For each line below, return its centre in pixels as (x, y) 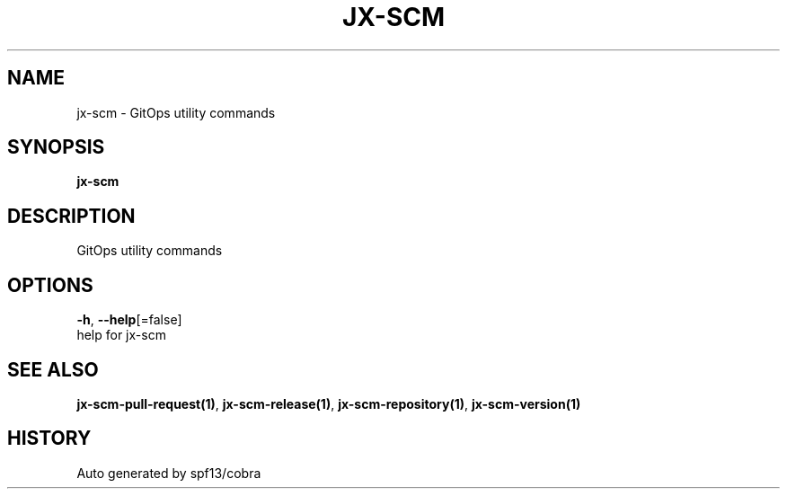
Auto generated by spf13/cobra (169, 473)
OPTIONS (50, 285)
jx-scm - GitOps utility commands (176, 112)
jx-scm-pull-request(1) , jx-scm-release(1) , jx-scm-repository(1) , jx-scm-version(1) (329, 403)
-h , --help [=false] (129, 320)
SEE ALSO (53, 369)
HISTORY (49, 438)
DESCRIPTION (71, 216)
